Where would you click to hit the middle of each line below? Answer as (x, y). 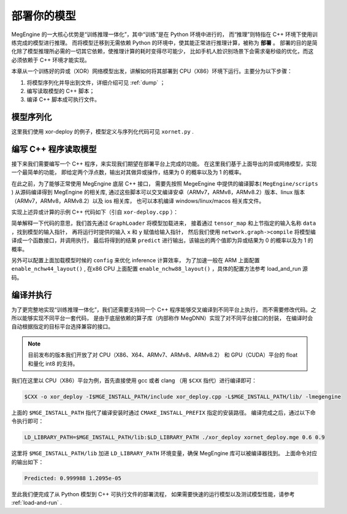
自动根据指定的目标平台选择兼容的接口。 (62, 327)
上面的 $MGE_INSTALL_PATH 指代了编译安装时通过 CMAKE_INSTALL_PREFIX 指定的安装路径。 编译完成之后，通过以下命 (163, 413)
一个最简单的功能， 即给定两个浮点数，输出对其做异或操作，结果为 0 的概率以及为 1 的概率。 (128, 172)
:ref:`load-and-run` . (37, 503)
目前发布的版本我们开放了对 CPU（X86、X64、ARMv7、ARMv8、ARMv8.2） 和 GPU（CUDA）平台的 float (163, 355)
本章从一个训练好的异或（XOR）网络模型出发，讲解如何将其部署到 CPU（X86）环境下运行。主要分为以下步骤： (152, 71)
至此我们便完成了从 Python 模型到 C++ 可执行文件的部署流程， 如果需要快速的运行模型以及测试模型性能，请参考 (153, 494)
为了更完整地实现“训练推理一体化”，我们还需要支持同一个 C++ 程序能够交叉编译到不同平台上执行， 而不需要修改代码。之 (164, 309)
